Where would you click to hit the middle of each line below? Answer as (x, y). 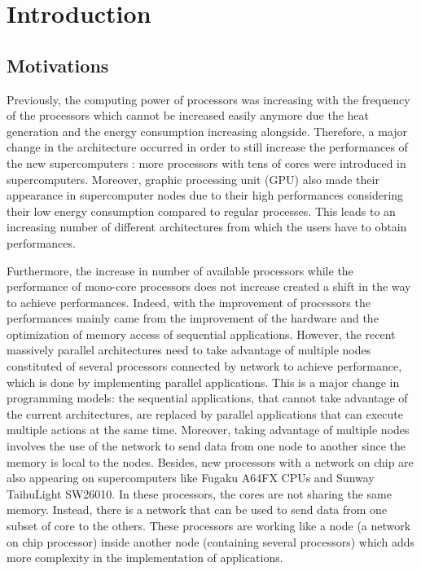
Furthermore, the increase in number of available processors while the (180, 270)
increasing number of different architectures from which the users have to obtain (207, 227)
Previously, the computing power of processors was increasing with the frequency (208, 99)
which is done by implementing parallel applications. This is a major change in (203, 382)
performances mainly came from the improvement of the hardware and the (193, 318)
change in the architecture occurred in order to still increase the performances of (207, 147)
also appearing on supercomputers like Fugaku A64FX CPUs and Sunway (191, 478)
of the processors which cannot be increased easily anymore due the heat (188, 115)
